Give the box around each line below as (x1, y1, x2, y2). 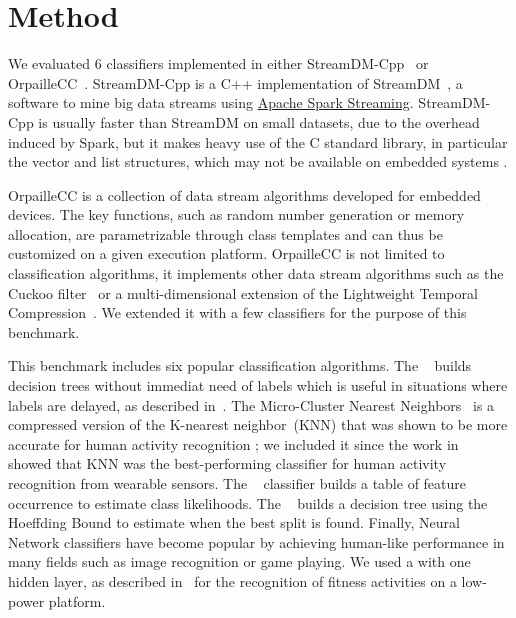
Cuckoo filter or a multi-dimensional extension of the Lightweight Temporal (8, 282, 478, 303)
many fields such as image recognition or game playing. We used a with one (8, 551, 471, 572)
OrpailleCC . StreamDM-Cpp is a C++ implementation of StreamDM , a (8, 72, 463, 93)
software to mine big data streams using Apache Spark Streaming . (8, 92, 414, 113)
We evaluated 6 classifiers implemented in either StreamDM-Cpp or (8, 53, 429, 74)
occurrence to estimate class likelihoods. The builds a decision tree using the (8, 492, 488, 513)
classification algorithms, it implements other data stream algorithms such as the (8, 263, 504, 284)
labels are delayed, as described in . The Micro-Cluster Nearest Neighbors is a (8, 394, 495, 415)
